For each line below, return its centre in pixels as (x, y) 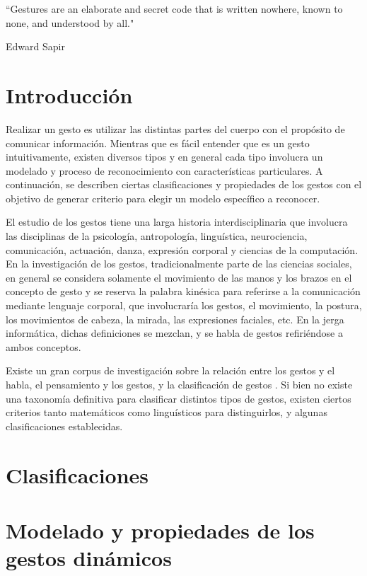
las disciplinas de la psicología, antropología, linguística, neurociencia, (157, 236)
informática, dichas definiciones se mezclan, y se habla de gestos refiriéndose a (174, 333)
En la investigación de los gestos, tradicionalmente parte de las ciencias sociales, (179, 264)
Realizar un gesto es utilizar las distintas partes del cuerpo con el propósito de (175, 128)
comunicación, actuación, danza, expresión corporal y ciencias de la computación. (182, 249)
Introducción (69, 94)
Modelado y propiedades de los (160, 530)
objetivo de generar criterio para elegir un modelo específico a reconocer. (163, 198)
